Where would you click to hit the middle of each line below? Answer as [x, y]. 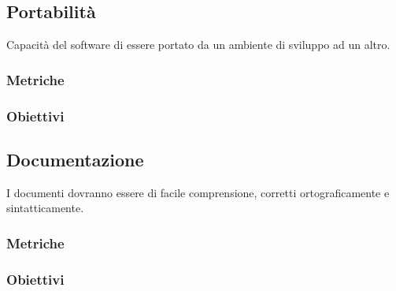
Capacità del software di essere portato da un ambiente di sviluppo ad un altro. [198, 45]
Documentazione [75, 159]
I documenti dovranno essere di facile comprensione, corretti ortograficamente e [198, 192]
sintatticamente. [45, 208]
